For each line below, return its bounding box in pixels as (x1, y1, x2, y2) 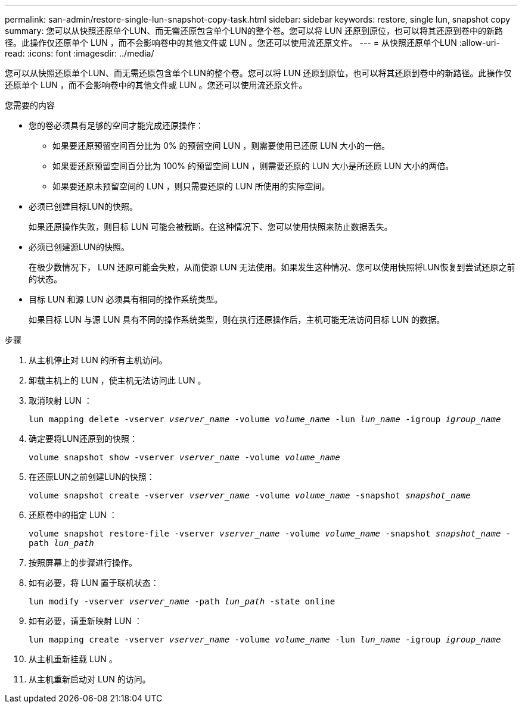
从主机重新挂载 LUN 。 (29, 654, 117, 664)
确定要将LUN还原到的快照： (29, 433, 138, 444)
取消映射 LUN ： (29, 395, 92, 406)
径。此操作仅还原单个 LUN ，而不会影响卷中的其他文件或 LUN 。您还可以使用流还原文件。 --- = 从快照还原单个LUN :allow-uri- (5, 38, 500, 48)
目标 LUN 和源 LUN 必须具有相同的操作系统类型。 (29, 294, 223, 304)
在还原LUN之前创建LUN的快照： (29, 472, 155, 482)
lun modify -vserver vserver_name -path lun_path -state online (29, 597, 335, 606)
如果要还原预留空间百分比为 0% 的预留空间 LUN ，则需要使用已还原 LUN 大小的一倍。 (52, 141, 390, 151)
